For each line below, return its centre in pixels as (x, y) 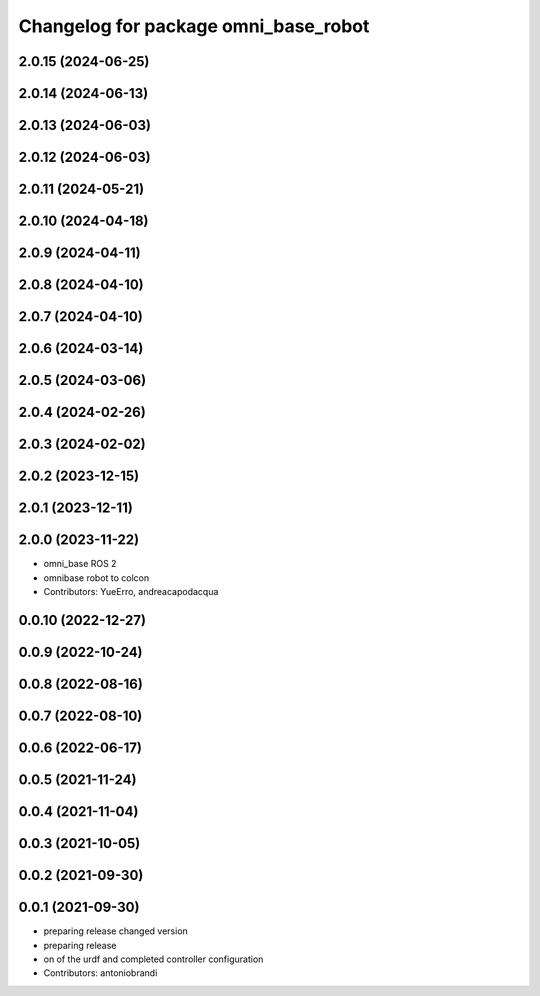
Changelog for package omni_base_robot (194, 26)
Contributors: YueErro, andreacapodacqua (131, 592)
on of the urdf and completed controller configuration (153, 959)
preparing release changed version (116, 931)
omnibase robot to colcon (96, 577)
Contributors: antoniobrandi (100, 973)
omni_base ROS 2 (80, 564)
